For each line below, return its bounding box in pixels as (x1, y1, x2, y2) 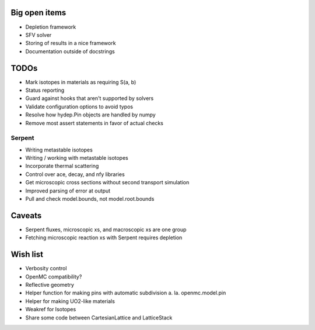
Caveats (10, 211, 42, 221)
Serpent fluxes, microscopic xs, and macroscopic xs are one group (25, 226, 187, 233)
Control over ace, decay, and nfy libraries (25, 170, 125, 178)
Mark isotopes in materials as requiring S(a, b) (25, 78, 136, 85)
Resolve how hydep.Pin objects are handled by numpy (25, 111, 156, 118)
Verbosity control (25, 265, 67, 272)
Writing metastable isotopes (25, 146, 93, 153)
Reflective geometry (25, 281, 74, 288)
